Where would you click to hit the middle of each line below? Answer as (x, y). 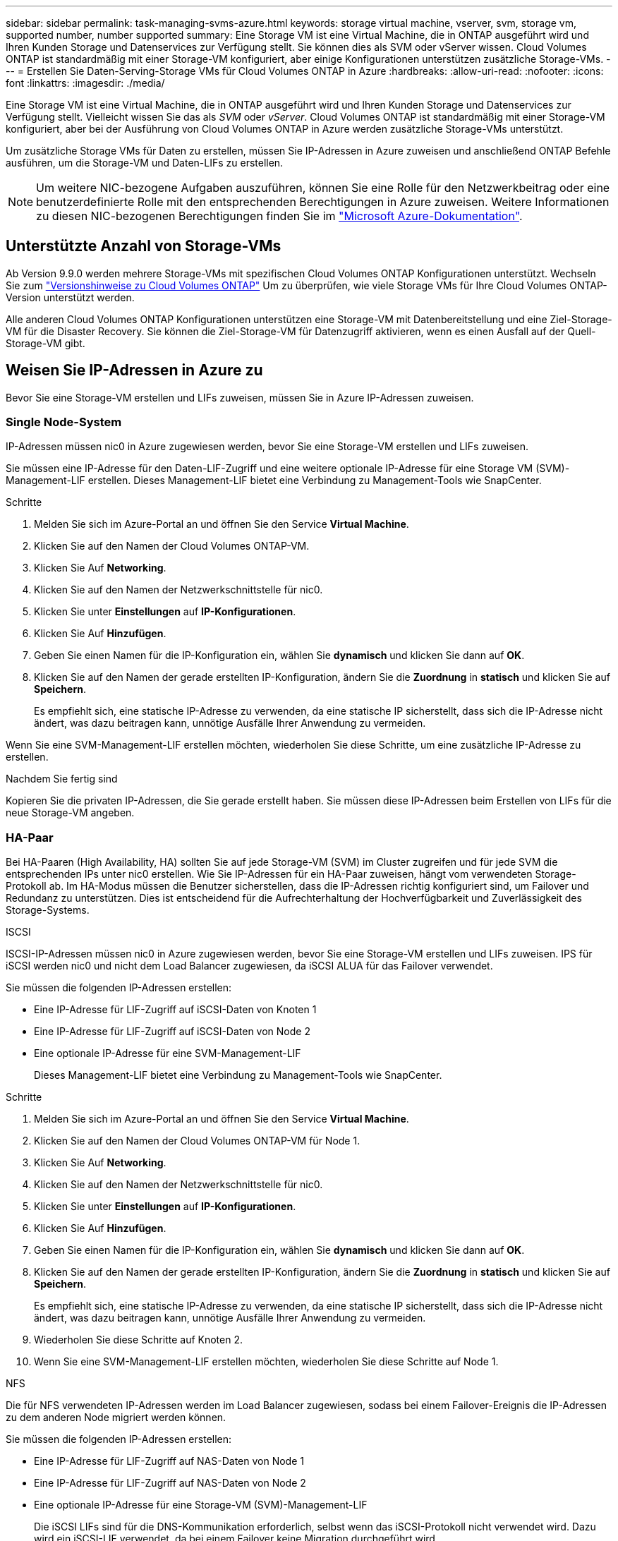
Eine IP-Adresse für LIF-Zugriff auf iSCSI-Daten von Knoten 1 (175, 1010)
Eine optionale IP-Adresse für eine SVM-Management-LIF (168, 1053)
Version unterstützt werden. (70, 297)
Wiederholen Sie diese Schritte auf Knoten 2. (138, 1340)
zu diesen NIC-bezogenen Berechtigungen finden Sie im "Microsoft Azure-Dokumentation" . (279, 216)
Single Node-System (64, 422)
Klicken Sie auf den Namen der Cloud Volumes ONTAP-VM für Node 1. (197, 1141)
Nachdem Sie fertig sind (62, 779)
